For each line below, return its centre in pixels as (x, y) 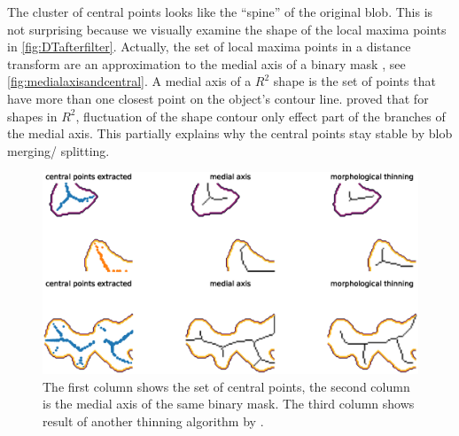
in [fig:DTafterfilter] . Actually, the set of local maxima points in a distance (209, 47)
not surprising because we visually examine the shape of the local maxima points (227, 29)
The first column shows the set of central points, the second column (226, 386)
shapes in (32, 116)
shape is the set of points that (354, 81)
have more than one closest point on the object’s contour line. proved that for (218, 98)
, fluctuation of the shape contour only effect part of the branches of (261, 116)
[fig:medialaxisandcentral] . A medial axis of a (129, 81)
